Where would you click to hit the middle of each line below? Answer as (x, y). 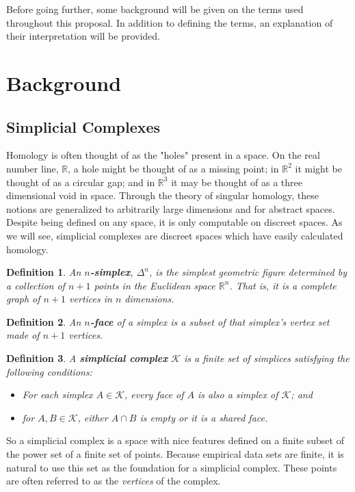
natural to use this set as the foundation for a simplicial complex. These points (172, 467)
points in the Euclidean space (155, 285)
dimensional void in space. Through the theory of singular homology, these (163, 195)
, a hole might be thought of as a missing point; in (173, 168)
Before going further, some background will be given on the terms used (155, 9)
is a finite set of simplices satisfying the (267, 358)
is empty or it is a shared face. (204, 417)
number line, (32, 168)
